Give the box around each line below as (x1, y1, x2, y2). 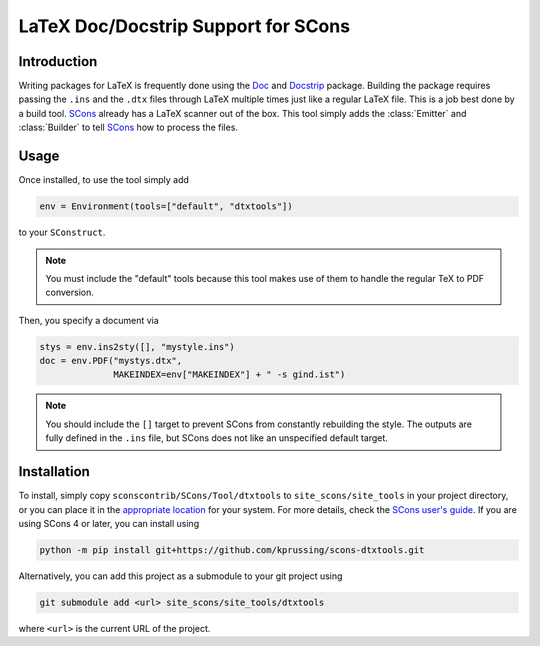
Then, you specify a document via (18, 314, 159, 326)
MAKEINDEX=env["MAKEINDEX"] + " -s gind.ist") (113, 369, 346, 380)
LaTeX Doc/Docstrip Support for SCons (18, 15, 350, 37)
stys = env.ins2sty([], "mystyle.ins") (39, 341, 235, 352)
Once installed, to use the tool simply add (18, 174, 190, 186)
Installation (18, 463, 90, 480)
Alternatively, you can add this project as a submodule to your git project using (18, 570, 343, 582)
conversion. (45, 286, 94, 299)
